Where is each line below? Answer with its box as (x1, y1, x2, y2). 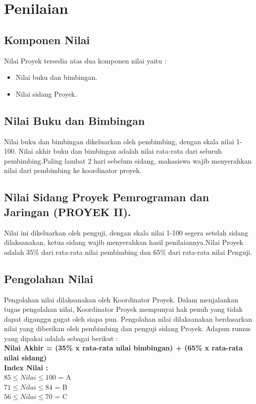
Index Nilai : (4, 362, 48, 372)
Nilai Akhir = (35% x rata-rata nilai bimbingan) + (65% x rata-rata (4, 343, 243, 353)
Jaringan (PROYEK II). (4, 204, 131, 219)
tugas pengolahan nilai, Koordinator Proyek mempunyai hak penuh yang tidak (4, 304, 243, 314)
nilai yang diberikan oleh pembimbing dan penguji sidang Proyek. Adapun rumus (4, 323, 251, 334)
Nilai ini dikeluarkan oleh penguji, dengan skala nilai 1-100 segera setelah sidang (4, 227, 249, 237)
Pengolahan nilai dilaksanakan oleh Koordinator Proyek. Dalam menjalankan (4, 294, 238, 304)
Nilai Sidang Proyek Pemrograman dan (4, 189, 209, 205)
